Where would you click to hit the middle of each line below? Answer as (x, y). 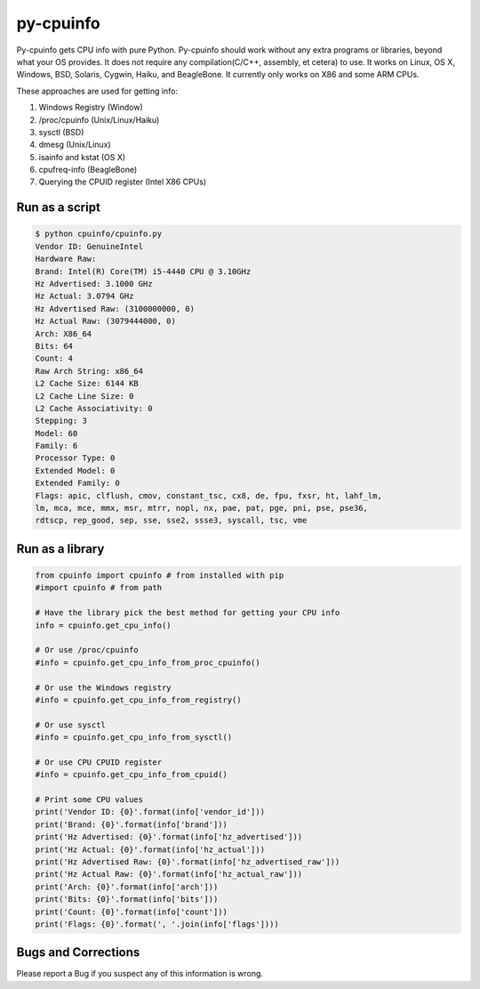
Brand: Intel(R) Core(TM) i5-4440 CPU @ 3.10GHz (143, 271)
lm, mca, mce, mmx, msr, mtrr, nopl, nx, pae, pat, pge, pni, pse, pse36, (202, 508)
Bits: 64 (54, 346)
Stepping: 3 (61, 421)
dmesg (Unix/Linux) (75, 145)
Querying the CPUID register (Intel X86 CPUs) (123, 182)
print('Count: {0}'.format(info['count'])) (132, 912)
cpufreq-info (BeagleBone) (88, 170)
